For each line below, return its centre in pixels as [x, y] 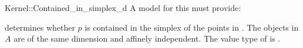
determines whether [40, 27]
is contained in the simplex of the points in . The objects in [192, 27]
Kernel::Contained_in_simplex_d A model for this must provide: [123, 8]
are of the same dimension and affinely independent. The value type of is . [147, 38]
